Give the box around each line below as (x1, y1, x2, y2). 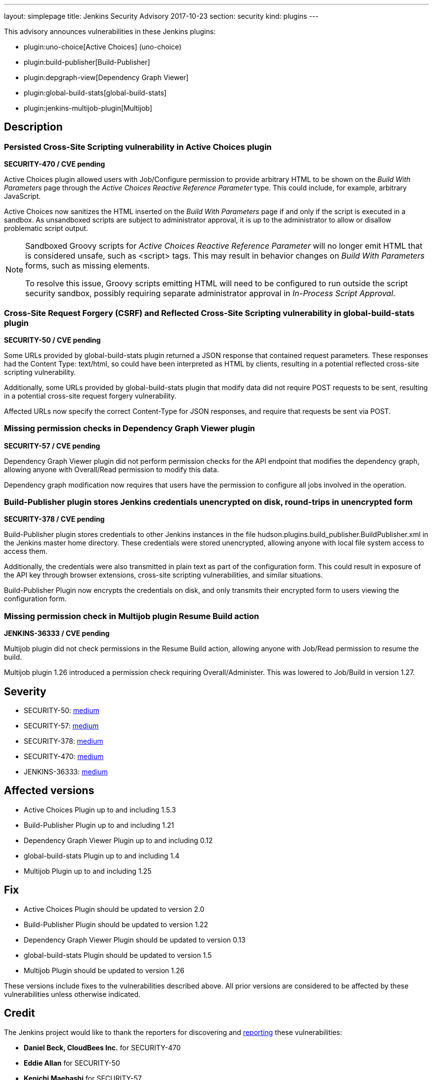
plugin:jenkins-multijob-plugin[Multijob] (24, 104, 152, 112)
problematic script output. (4, 224, 88, 233)
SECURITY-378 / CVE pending (4, 515, 105, 524)
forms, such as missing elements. (25, 261, 150, 271)
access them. (4, 547, 48, 556)
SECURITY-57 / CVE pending (4, 441, 100, 450)
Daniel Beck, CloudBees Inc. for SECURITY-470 (24, 1043, 181, 1052)
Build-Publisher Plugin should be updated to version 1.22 (24, 920, 208, 929)
